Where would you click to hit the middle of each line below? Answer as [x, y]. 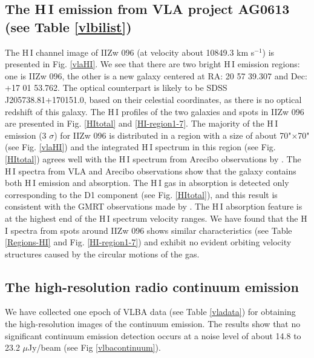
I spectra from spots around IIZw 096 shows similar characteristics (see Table [149, 230]
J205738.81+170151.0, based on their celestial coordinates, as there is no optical [153, 99]
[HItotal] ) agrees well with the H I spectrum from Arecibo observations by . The [153, 158]
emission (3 [26, 135]
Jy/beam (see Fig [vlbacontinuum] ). [94, 347]
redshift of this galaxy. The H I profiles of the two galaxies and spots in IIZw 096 [155, 111]
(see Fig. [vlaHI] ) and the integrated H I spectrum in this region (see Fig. [140, 147]
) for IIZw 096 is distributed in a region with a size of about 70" [173, 135]
